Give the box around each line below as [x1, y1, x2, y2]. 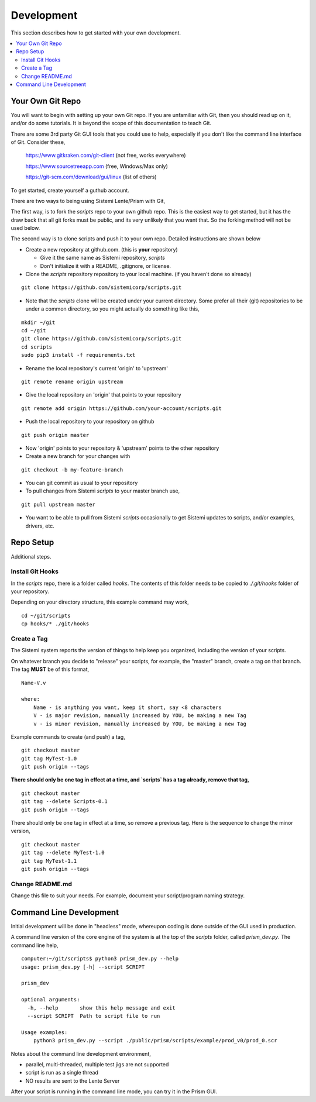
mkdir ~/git [21, 319, 56, 326]
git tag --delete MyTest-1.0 [21, 849, 105, 856]
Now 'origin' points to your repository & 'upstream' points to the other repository [25, 445, 219, 452]
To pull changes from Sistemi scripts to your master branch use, [25, 487, 180, 494]
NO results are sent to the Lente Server [25, 1077, 120, 1084]
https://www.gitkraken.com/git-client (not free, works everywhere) [25, 152, 187, 159]
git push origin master [21, 432, 90, 438]
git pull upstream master [21, 501, 96, 508]
